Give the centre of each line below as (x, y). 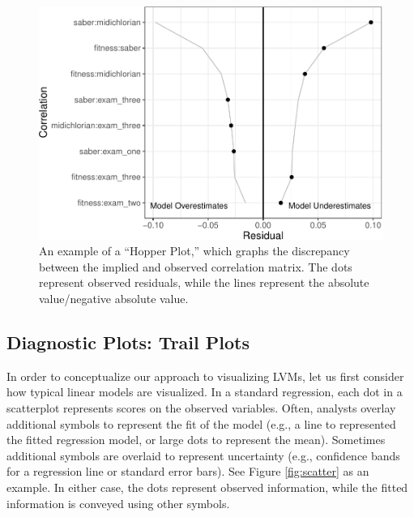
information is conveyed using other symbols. (118, 503)
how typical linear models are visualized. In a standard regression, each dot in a (205, 392)
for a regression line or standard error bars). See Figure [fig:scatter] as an (188, 471)
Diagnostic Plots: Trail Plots (128, 342)
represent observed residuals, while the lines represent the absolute (204, 282)
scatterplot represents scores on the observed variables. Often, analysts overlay (201, 408)
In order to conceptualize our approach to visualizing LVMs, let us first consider (205, 376)
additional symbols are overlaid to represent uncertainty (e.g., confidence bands (203, 455)
